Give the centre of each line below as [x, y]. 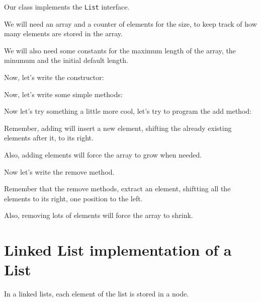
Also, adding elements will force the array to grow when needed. [103, 155]
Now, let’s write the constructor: [54, 77]
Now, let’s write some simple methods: [63, 94]
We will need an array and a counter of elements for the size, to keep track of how [130, 23]
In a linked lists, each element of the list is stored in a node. [97, 294]
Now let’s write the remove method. [59, 171]
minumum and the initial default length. [66, 60]
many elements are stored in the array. [63, 33]
